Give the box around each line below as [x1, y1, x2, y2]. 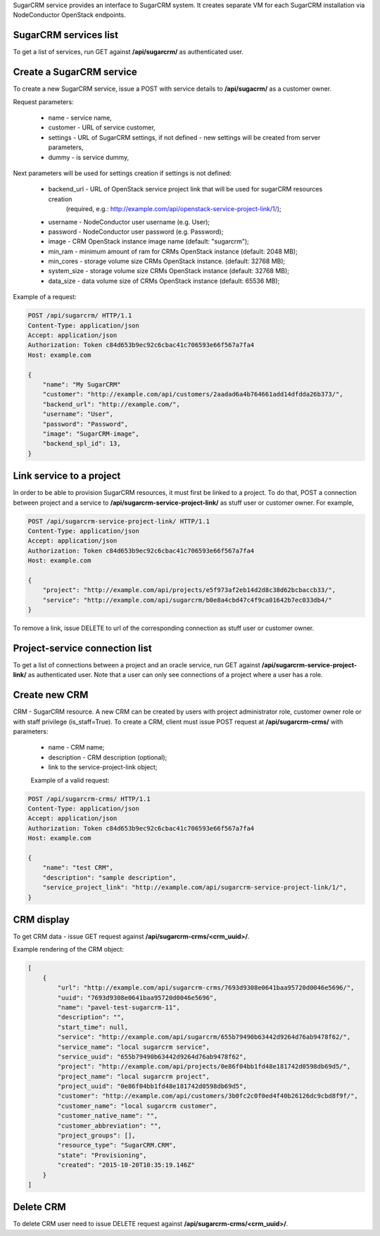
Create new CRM [13, 689, 89, 701]
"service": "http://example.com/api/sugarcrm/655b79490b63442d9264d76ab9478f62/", [57, 1033, 351, 1041]
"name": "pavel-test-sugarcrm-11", [57, 1003, 181, 1011]
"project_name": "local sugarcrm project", [57, 1072, 210, 1080]
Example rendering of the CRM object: [13, 945, 125, 954]
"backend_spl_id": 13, [42, 440, 121, 448]
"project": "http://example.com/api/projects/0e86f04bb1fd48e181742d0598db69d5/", [57, 1063, 351, 1071]
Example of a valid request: [30, 776, 110, 784]
